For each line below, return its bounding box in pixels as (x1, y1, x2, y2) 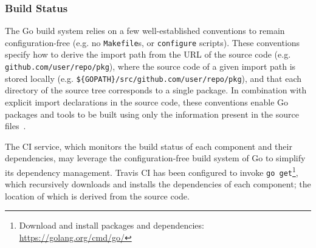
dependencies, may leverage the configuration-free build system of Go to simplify (5, 152, 306, 164)
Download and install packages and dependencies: (19, 219, 204, 232)
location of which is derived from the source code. (5, 189, 190, 202)
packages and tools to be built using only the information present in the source (5, 107, 299, 120)
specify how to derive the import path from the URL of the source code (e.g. (5, 48, 291, 61)
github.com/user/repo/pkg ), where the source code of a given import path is (5, 60, 296, 73)
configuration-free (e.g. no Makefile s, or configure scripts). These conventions (5, 36, 300, 49)
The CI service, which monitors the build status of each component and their (5, 139, 292, 152)
